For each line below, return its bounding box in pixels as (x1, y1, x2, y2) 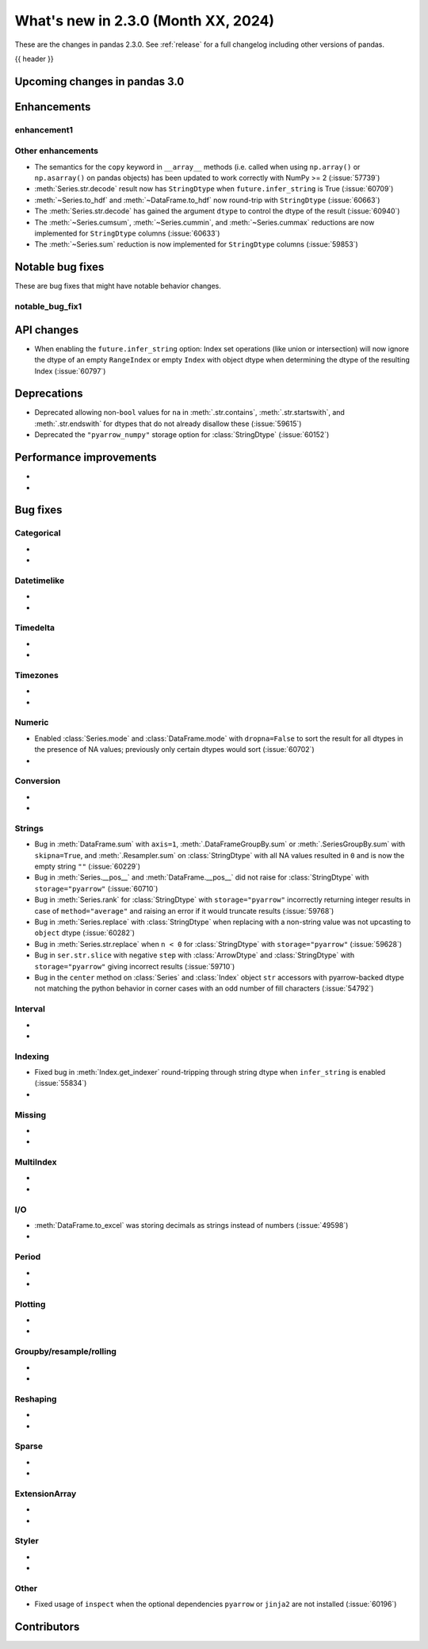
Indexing (14, 1051, 49, 1062)
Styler (14, 1536, 39, 1547)
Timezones (14, 669, 59, 681)
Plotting (14, 1298, 46, 1310)
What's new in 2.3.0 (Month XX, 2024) (14, 12, 275, 29)
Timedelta (14, 623, 55, 634)
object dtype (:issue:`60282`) (34, 928, 135, 938)
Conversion (14, 776, 61, 787)
